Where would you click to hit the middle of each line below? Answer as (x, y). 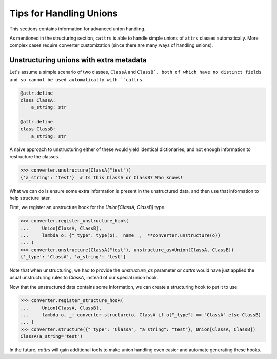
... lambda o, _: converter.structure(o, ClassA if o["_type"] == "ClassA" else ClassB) (141, 315)
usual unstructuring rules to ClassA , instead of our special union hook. (84, 277)
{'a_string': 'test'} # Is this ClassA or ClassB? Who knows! (102, 177)
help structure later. (30, 198)
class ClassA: (38, 100)
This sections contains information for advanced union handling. (77, 29)
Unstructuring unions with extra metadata (78, 60)
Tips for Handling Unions (64, 13)
